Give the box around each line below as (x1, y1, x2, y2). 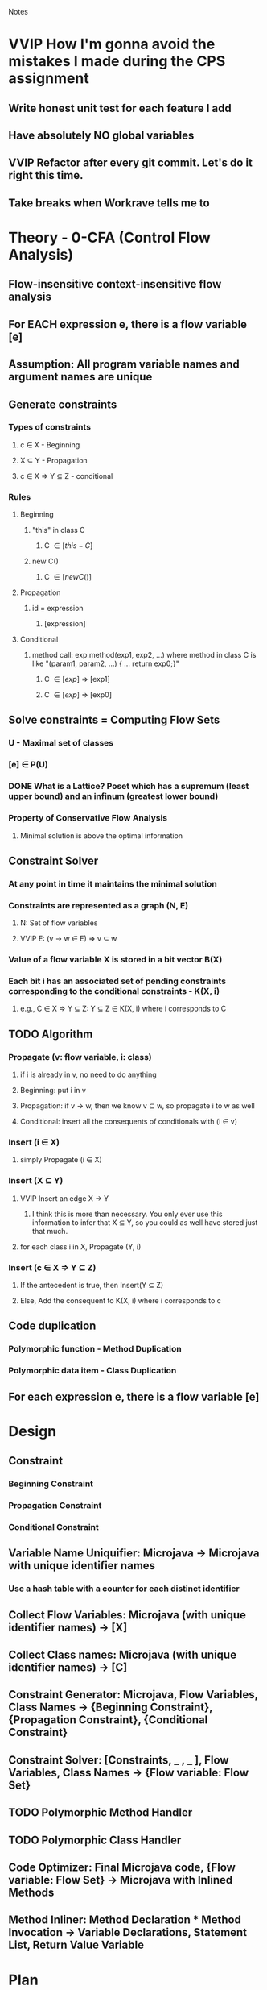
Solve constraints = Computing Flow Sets (8, 713, 220, 727)
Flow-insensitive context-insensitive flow (8, 277, 222, 291)
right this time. (8, 168, 84, 182)
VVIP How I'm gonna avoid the (8, 35, 216, 53)
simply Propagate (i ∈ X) (19, 1155, 102, 1165)
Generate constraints (8, 397, 117, 411)
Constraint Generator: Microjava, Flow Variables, (8, 1688, 259, 1701)
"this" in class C (31, 526, 86, 535)
